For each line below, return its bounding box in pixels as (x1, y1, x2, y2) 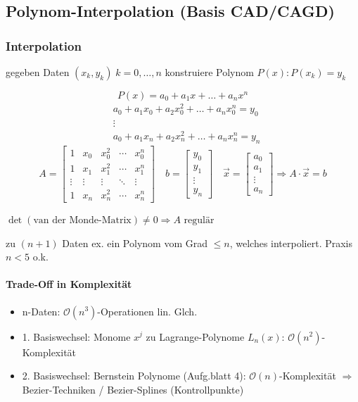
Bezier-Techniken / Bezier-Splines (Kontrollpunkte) (22, 382, 244, 396)
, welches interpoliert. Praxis (229, 235, 353, 250)
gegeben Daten (6, 65, 70, 79)
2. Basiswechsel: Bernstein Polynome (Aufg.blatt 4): (22, 368, 246, 383)
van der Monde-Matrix (33, 215, 132, 225)
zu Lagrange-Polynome (146, 329, 245, 344)
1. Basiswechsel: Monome (22, 329, 131, 344)
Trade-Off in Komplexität (6, 277, 132, 291)
